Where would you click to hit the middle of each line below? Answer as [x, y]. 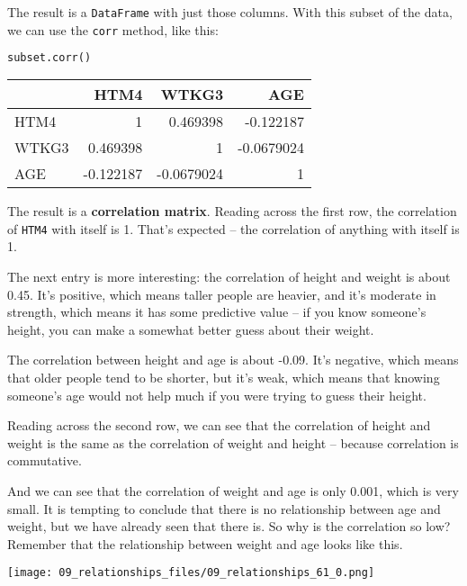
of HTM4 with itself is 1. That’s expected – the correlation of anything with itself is [233, 228]
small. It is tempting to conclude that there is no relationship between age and [224, 508]
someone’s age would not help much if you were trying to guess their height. [217, 395]
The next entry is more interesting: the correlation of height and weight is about [229, 277]
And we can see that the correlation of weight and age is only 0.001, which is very [233, 490]
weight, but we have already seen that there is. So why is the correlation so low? [229, 526]
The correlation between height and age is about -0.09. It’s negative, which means [233, 360]
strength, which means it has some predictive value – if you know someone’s [217, 312]
